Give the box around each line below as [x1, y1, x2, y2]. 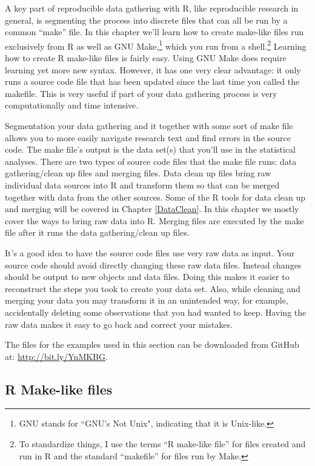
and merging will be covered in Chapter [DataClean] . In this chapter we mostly [5, 202, 299, 215]
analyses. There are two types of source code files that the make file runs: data [5, 155, 297, 167]
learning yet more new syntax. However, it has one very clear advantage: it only [5, 63, 301, 76]
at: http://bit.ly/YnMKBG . [5, 350, 108, 362]
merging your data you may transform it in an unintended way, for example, [5, 294, 288, 307]
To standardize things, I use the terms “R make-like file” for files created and [19, 438, 306, 450]
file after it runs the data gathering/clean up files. [5, 226, 190, 239]
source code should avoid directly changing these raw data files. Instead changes [5, 258, 302, 271]
